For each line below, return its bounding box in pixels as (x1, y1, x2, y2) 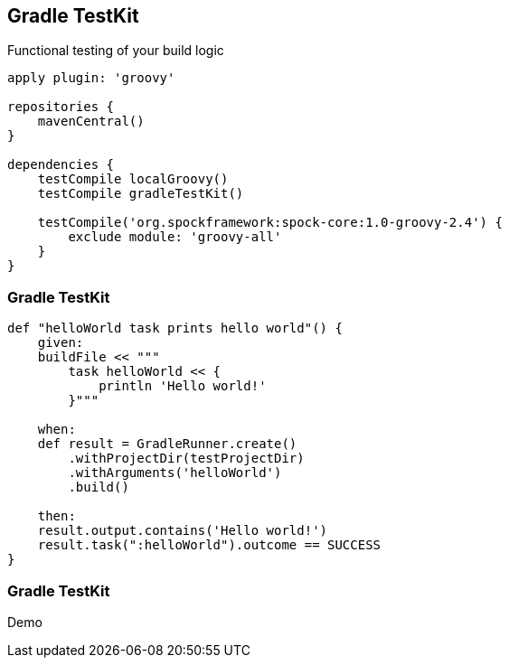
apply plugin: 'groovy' (7, 70, 175, 86)
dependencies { (7, 157, 115, 173)
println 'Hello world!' (99, 379, 267, 394)
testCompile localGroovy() (37, 172, 229, 187)
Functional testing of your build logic (7, 42, 224, 59)
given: (37, 335, 84, 351)
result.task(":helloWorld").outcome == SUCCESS (37, 538, 382, 553)
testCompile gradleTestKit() (37, 186, 244, 201)
